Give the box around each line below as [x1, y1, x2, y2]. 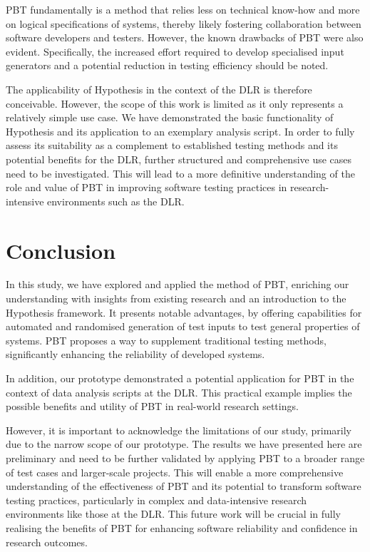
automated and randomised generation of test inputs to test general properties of [6, 319, 360, 334]
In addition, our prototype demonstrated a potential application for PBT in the [6, 371, 354, 385]
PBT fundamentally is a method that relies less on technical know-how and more [6, 2, 360, 16]
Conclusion [6, 235, 116, 265]
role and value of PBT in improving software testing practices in [6, 180, 287, 195]
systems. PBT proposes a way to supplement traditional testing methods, [6, 332, 327, 347]
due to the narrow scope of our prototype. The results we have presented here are [6, 436, 362, 451]
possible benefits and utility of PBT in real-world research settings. [6, 399, 299, 414]
